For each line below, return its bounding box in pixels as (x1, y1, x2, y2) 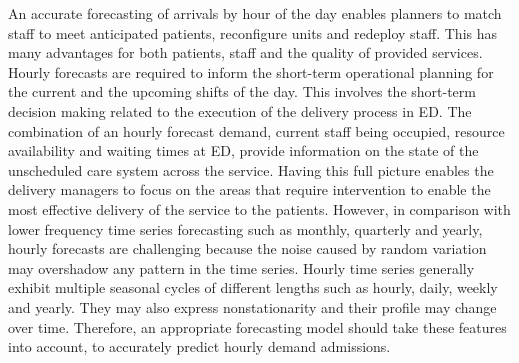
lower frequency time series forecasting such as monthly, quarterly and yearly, (8, 218, 483, 239)
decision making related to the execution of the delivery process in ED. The (8, 100, 472, 121)
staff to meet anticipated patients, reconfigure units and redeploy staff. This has (8, 22, 498, 43)
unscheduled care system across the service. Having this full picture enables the (8, 159, 494, 180)
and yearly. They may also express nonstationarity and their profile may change (8, 296, 497, 317)
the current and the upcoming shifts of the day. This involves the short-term (8, 81, 476, 102)
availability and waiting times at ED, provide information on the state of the (8, 140, 479, 161)
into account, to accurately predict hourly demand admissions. (8, 336, 391, 357)
